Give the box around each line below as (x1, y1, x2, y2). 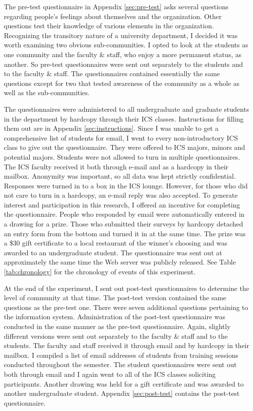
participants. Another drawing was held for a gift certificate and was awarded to (4, 378, 244, 389)
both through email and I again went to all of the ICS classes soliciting (4, 369, 216, 379)
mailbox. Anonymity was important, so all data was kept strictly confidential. (4, 171, 236, 181)
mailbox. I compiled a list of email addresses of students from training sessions (4, 349, 238, 360)
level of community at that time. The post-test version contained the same (4, 292, 227, 303)
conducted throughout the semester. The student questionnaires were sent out (4, 359, 237, 370)
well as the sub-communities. (4, 87, 90, 98)
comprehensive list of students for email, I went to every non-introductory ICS (4, 132, 238, 143)
